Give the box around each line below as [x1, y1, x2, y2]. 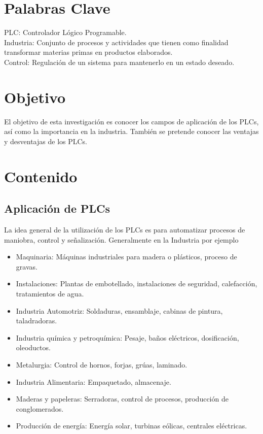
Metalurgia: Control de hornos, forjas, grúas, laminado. [16, 359, 187, 370]
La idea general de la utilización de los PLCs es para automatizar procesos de [4, 224, 245, 235]
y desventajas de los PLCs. [4, 136, 88, 146]
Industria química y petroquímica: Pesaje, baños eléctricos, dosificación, [16, 332, 239, 343]
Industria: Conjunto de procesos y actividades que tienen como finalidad [4, 37, 229, 47]
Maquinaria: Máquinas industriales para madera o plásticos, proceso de [16, 251, 237, 262]
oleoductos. [16, 342, 51, 353]
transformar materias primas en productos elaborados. [4, 47, 173, 57]
